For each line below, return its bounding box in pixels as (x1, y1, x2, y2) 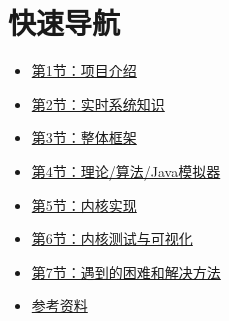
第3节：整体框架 (31, 127, 137, 148)
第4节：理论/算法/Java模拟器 (31, 160, 221, 181)
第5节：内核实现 (31, 194, 137, 215)
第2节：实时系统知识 (31, 93, 165, 114)
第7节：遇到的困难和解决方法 (31, 261, 221, 282)
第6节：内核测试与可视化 (31, 228, 193, 249)
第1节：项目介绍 (31, 60, 137, 81)
